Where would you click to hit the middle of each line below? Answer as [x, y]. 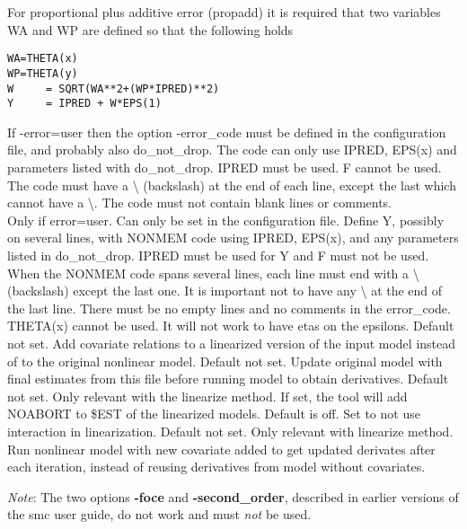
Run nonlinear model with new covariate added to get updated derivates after [221, 449]
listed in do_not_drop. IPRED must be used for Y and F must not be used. [218, 255]
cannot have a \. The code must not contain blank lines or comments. [200, 203]
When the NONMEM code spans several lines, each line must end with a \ [213, 273]
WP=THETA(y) [43, 73]
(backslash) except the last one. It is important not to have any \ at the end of [225, 291]
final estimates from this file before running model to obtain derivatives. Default [228, 379]
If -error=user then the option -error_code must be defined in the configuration [227, 132]
